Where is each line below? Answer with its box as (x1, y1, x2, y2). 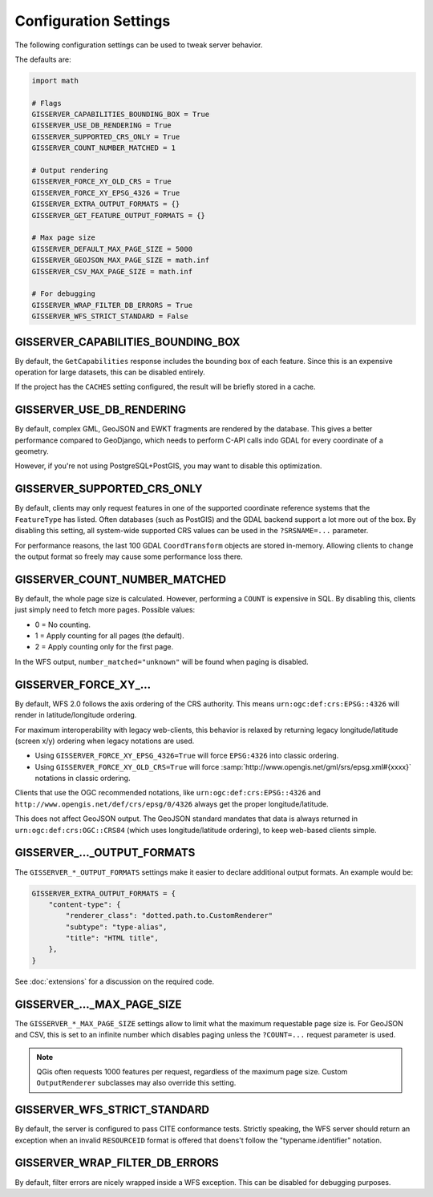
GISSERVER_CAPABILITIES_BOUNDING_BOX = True (31, 110, 210, 119)
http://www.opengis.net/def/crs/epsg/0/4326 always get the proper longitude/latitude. (14, 799, 329, 809)
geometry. (14, 447, 49, 456)
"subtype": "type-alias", (65, 922, 168, 932)
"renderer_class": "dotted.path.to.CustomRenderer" (65, 911, 273, 920)
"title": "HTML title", (65, 934, 160, 943)
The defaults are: (14, 55, 71, 64)
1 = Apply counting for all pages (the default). (34, 631, 184, 641)
